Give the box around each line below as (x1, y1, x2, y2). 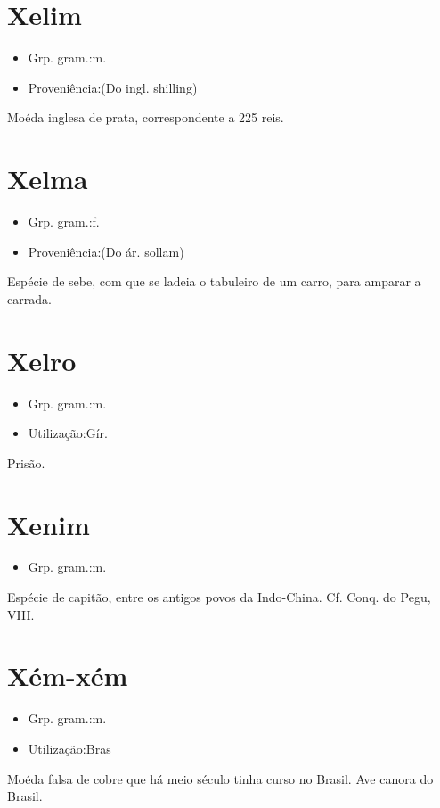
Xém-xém (7, 657, 128, 694)
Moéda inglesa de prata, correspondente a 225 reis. (7, 108, 284, 127)
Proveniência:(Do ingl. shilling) (28, 78, 198, 96)
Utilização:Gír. (28, 424, 109, 442)
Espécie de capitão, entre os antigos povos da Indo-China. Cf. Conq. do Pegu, (7, 588, 431, 606)
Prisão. (7, 453, 45, 472)
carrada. (7, 289, 52, 308)
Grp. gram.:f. (28, 212, 100, 231)
